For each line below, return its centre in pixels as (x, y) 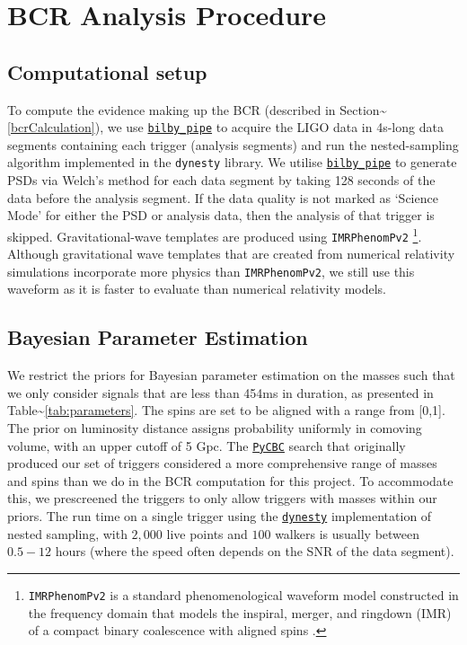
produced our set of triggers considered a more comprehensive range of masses (222, 463)
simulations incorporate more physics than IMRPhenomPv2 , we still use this (211, 271)
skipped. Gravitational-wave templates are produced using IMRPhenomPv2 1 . (215, 234)
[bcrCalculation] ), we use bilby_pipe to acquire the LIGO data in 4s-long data (225, 127)
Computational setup (107, 71)
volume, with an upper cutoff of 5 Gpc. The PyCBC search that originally (207, 445)
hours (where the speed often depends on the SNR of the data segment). (255, 551)
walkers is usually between (348, 533)
